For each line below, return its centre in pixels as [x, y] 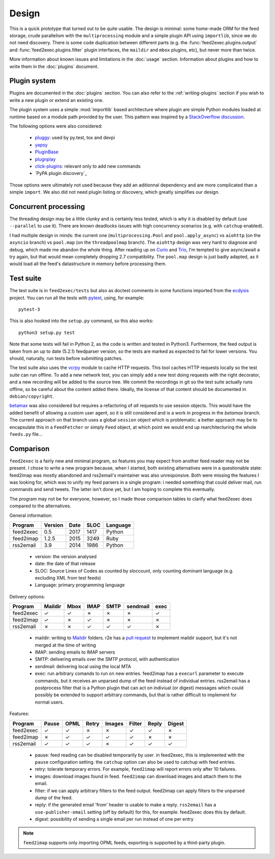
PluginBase [47, 152]
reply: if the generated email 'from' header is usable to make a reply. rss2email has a [126, 805]
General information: [31, 515]
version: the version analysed [66, 556]
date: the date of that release [65, 564]
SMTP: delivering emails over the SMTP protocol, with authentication [107, 659]
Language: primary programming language [80, 585]
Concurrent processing [47, 206]
